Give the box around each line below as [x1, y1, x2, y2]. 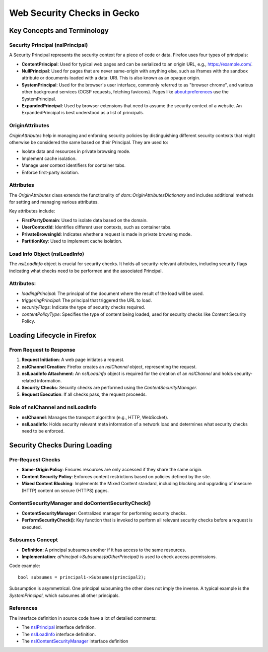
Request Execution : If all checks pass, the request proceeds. [21, 391, 147, 397]
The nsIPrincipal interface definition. [21, 624, 96, 630]
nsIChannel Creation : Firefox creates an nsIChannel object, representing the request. [21, 363, 197, 369]
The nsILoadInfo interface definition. [21, 631, 96, 637]
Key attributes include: [9, 208, 56, 214]
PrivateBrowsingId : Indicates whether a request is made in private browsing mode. [21, 231, 192, 237]
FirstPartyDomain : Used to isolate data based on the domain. [21, 217, 148, 223]
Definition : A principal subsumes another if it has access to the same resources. [21, 547, 186, 553]
